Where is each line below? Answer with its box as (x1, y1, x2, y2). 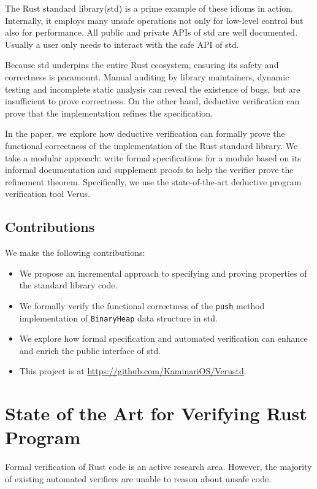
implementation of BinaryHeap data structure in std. (19, 311, 218, 324)
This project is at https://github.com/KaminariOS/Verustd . (19, 364, 246, 377)
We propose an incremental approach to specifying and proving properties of (19, 266, 307, 279)
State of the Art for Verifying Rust (5, 401, 307, 426)
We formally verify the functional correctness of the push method (19, 299, 265, 312)
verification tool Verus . (5, 187, 91, 200)
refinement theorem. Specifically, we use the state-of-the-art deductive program (5, 175, 302, 188)
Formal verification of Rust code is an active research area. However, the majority (5, 460, 312, 473)
